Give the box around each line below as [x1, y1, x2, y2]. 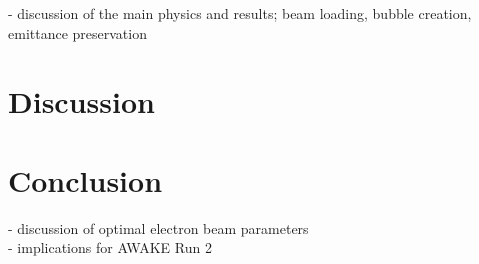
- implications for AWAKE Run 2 [8, 237, 212, 258]
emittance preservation [8, 22, 147, 43]
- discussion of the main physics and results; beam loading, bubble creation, [8, 3, 472, 23]
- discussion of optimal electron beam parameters [8, 217, 309, 238]
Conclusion [8, 159, 163, 200]
